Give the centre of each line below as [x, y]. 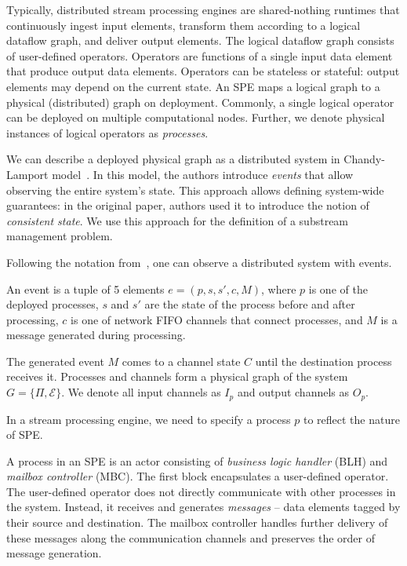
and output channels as [293, 392]
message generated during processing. [96, 335]
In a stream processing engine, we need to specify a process [149, 419]
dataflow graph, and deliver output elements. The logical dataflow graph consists [200, 40]
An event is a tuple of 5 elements [85, 288]
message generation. [54, 553]
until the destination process [323, 361]
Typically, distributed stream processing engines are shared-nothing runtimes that [203, 9]
